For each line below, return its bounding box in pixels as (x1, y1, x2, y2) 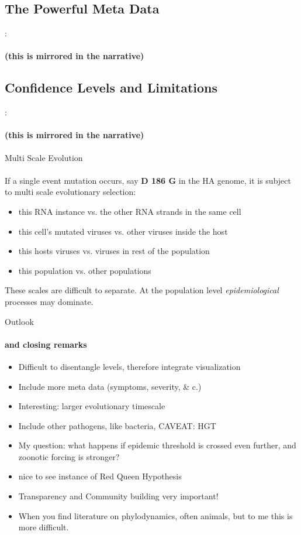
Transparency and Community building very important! (18, 490, 219, 502)
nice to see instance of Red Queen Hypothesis (18, 470, 182, 482)
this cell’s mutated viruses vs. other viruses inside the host (18, 225, 228, 237)
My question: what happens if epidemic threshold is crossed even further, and (18, 439, 296, 451)
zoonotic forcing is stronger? (18, 450, 120, 462)
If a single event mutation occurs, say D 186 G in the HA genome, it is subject (5, 174, 291, 186)
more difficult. (18, 521, 69, 533)
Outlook (5, 315, 34, 327)
